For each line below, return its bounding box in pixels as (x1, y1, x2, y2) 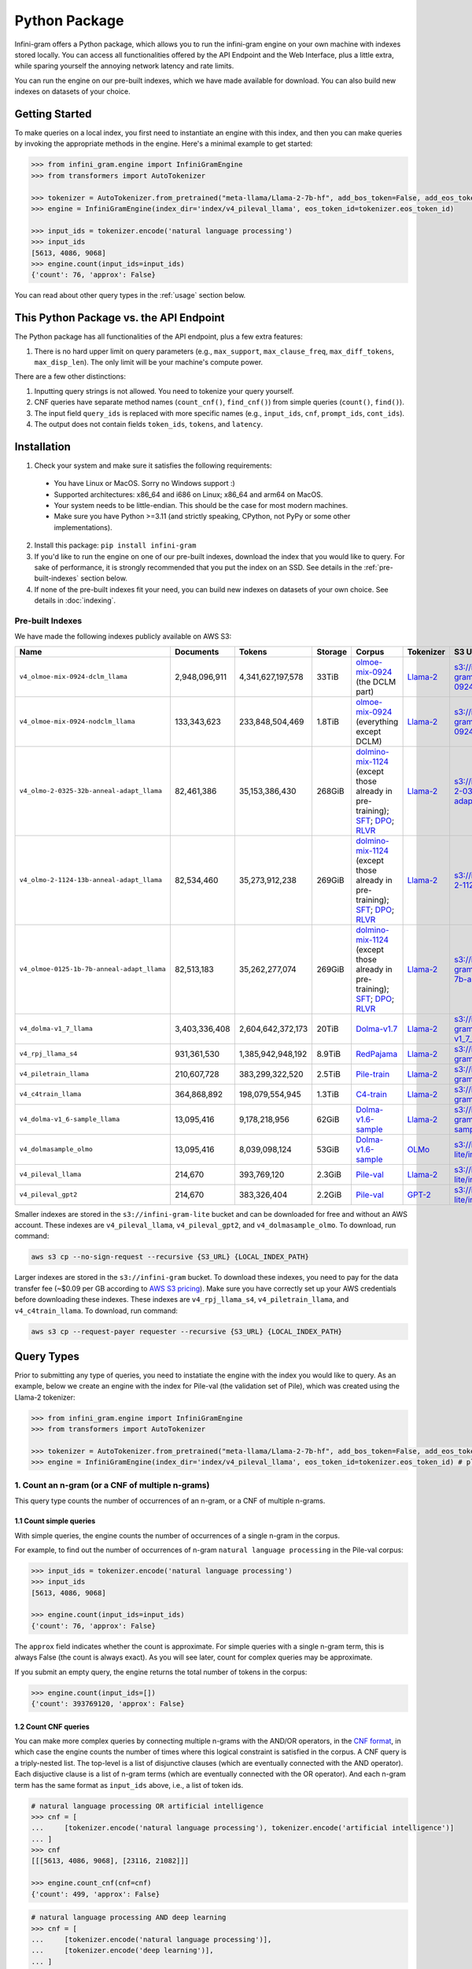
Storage (316, 646, 348, 657)
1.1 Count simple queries (14, 1516, 96, 1526)
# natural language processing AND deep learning (31, 1913, 227, 1922)
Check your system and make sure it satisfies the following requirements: (34, 461, 272, 470)
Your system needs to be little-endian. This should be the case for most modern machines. (53, 501, 348, 510)
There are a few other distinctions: (14, 372, 126, 381)
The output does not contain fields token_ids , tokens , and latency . (34, 419, 264, 428)
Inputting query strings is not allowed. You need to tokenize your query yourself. (34, 386, 294, 395)
